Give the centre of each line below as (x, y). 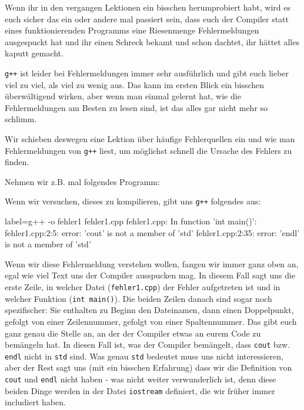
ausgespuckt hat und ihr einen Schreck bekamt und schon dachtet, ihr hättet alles (152, 41)
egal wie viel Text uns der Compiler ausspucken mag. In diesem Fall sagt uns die (150, 275)
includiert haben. (35, 402)
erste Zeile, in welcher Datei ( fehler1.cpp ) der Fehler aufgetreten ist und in (143, 287)
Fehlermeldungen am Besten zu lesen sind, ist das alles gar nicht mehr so (136, 107)
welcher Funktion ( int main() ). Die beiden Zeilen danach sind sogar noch (138, 298)
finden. (17, 162)
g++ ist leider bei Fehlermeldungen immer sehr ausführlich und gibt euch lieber (147, 73)
